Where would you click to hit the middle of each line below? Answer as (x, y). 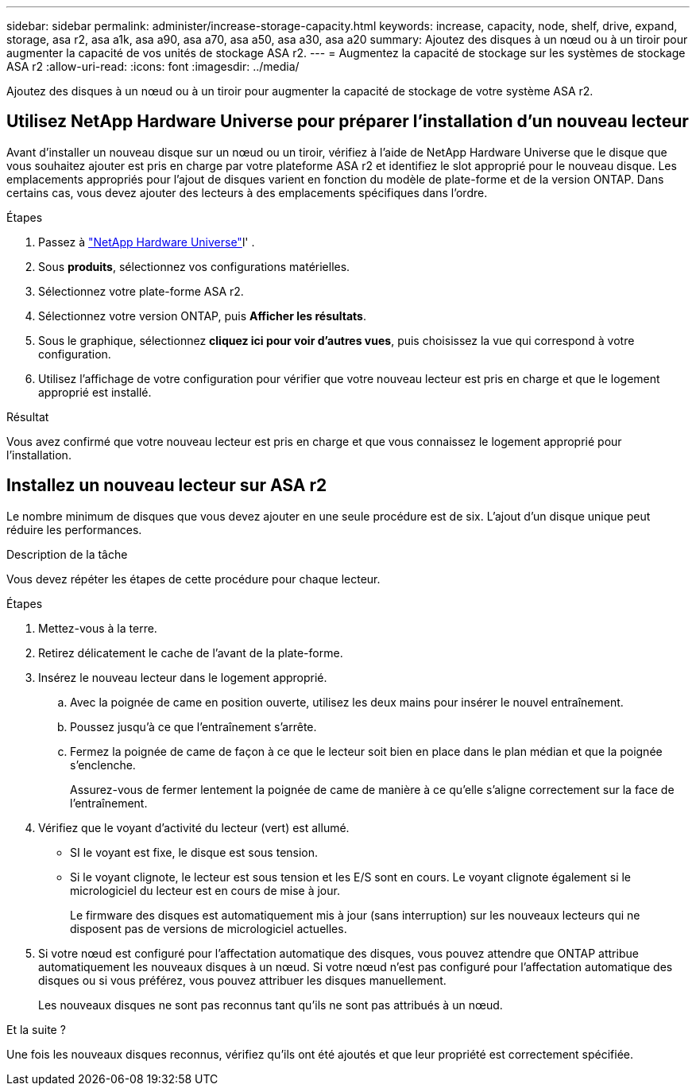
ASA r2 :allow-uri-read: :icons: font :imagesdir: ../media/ (153, 66)
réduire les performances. (74, 529)
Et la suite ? (36, 1029)
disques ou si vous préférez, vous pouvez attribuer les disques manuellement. (242, 980)
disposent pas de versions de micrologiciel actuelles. (209, 928)
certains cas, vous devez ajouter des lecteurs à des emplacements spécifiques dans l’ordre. (247, 192)
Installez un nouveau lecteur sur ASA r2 (167, 486)
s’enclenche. (103, 765)
